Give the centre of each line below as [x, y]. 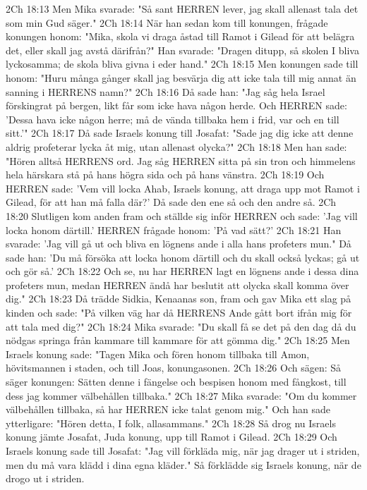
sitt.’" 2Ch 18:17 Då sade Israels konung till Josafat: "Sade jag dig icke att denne [180, 133]
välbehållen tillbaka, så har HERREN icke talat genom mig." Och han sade [168, 409]
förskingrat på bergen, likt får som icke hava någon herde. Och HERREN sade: [176, 105]
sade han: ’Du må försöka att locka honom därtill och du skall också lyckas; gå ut [183, 257]
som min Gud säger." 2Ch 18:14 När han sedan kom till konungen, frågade [167, 22]
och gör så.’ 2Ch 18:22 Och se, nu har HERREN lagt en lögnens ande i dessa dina [182, 271]
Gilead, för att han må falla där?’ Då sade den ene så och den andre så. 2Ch [171, 202]
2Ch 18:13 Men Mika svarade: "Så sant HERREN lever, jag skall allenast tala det [182, 8]
